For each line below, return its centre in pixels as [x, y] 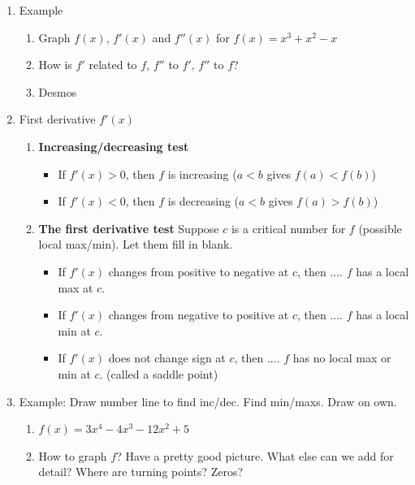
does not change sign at [167, 358]
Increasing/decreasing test [114, 146]
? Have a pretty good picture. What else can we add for [255, 455]
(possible [380, 228]
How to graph [73, 455]
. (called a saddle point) [159, 373]
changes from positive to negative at [199, 271]
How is [55, 65]
